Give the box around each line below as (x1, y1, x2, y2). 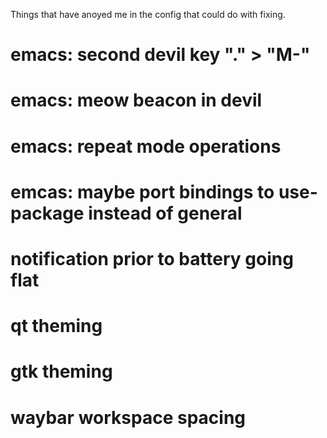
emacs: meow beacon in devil (10, 89, 263, 112)
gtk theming (10, 360, 113, 383)
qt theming (10, 315, 103, 338)
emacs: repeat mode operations (10, 135, 282, 158)
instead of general (88, 202, 243, 224)
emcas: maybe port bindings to (10, 180, 275, 203)
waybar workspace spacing (10, 406, 247, 429)
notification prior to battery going (10, 247, 294, 270)
